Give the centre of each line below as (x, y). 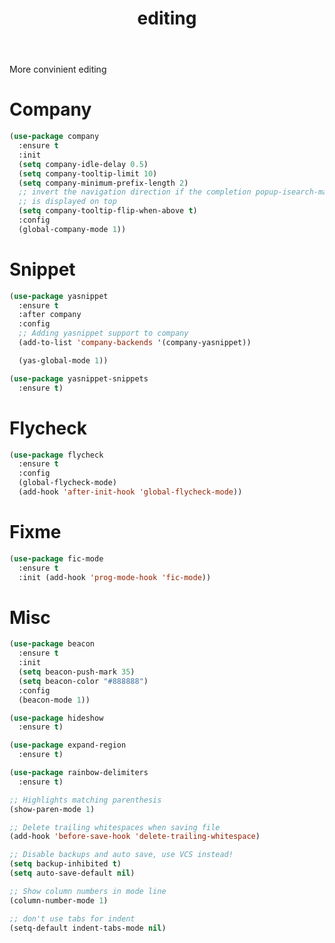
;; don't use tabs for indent (72, 918)
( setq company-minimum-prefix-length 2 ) (103, 183)
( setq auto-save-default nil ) (72, 873)
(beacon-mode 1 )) (54, 700)
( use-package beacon (52, 644)
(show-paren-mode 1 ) (52, 809)
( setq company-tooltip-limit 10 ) (88, 173)
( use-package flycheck (56, 455)
